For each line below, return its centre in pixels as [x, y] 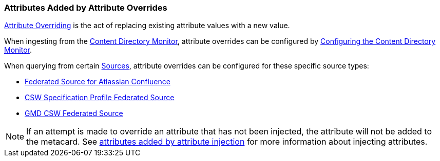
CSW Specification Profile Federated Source [100, 98]
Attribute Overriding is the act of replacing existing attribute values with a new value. [147, 26]
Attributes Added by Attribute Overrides [86, 8]
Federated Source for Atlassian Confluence [98, 82]
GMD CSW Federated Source [74, 113]
